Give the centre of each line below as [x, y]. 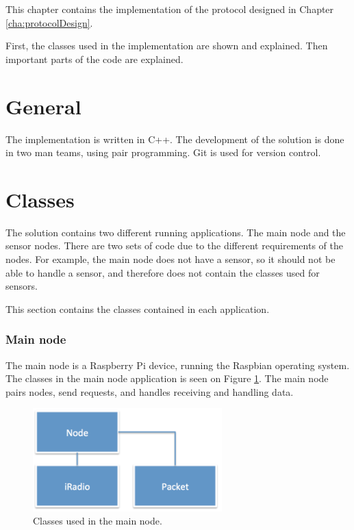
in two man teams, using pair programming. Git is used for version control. [163, 152]
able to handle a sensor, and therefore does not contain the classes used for [163, 272]
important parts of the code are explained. [94, 59]
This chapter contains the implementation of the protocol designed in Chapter [170, 9]
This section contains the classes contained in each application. [138, 308]
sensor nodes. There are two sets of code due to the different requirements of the [174, 245]
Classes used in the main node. [98, 521]
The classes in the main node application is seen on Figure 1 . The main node [167, 378]
